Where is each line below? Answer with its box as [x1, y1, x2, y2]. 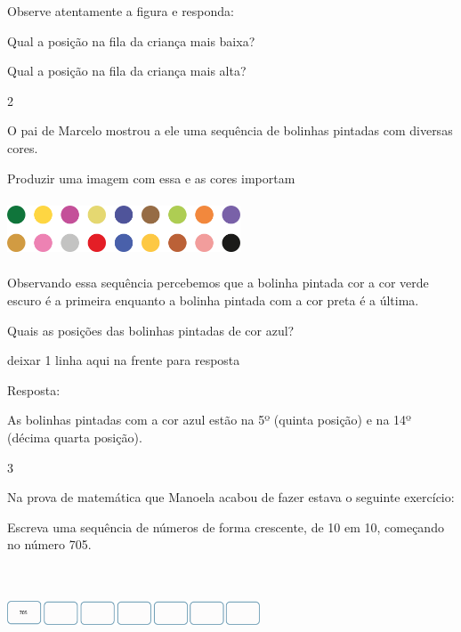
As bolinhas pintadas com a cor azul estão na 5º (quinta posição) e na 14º [7, 410, 411, 429]
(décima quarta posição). [7, 427, 142, 446]
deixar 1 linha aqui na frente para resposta [7, 351, 240, 369]
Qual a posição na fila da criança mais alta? [7, 61, 247, 80]
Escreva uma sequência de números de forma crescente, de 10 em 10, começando [7, 517, 444, 536]
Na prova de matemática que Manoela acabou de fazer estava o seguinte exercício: [7, 488, 455, 506]
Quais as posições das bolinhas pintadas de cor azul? [7, 320, 295, 339]
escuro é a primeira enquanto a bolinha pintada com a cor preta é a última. [7, 290, 419, 309]
